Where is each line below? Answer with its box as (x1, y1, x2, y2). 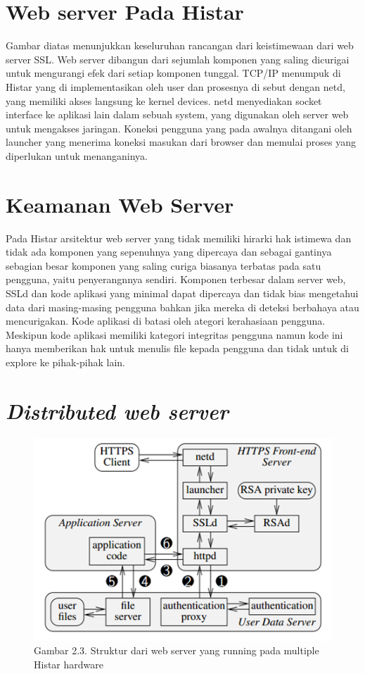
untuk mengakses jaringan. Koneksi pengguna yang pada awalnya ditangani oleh (6, 120, 352, 135)
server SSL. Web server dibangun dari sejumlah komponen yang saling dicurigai (6, 51, 350, 66)
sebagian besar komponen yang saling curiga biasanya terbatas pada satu (6, 258, 321, 273)
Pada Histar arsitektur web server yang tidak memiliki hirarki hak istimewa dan (6, 230, 352, 245)
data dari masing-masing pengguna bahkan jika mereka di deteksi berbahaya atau (6, 299, 359, 314)
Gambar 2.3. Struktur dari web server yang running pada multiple (34, 643, 319, 658)
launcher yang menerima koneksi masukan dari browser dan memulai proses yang (6, 135, 356, 149)
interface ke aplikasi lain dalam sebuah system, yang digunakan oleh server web (6, 107, 349, 122)
